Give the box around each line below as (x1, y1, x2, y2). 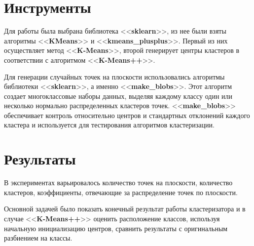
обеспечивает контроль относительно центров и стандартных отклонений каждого (4, 110, 250, 120)
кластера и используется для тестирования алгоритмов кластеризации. (4, 120, 215, 130)
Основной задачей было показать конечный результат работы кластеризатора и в (4, 204, 246, 214)
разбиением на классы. (4, 233, 73, 243)
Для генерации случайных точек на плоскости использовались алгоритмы (4, 71, 225, 82)
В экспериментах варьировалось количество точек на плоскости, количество (4, 177, 233, 188)
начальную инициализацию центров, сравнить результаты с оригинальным (4, 223, 228, 233)
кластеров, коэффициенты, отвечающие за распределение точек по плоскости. (4, 187, 238, 197)
